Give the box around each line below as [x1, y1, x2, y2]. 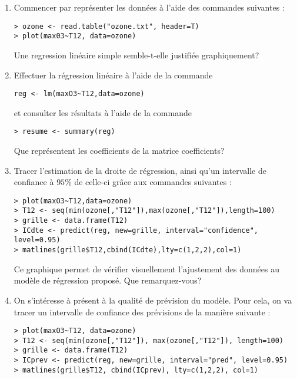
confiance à [14, 176, 54, 188]
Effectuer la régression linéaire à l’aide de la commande [14, 68, 213, 81]
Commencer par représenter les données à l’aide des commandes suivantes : [14, 1, 285, 13]
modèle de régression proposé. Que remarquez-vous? [14, 274, 202, 286]
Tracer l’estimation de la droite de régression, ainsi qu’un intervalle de [14, 164, 266, 176]
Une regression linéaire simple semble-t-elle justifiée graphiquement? [14, 48, 259, 61]
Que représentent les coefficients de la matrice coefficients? [14, 144, 225, 156]
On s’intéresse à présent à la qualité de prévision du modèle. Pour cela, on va [14, 294, 292, 306]
